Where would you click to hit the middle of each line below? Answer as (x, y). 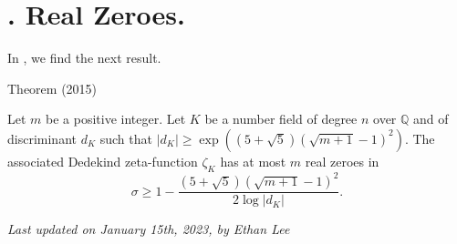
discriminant (42, 138)
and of (431, 119)
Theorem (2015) (52, 88)
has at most (253, 161)
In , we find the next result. (84, 58)
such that (126, 138)
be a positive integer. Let (116, 119)
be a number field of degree (281, 119)
